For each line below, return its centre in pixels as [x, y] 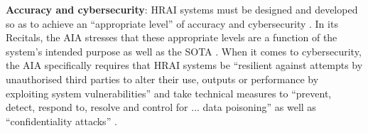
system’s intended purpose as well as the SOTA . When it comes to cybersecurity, [184, 51]
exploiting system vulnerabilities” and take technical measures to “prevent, [169, 93]
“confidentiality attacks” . [61, 121]
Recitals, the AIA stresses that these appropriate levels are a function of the [172, 37]
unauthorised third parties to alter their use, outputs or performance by [162, 79]
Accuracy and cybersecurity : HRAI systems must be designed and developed [182, 9]
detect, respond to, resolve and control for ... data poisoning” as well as [161, 107]
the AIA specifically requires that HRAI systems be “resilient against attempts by [184, 65]
